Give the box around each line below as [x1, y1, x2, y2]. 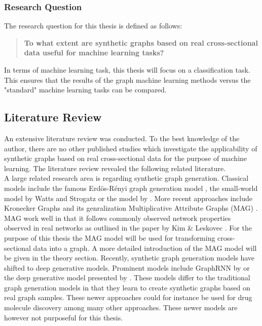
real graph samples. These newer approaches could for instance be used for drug [4, 292, 252, 303]
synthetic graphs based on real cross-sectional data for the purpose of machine [4, 153, 247, 164]
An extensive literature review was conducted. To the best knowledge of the [4, 133, 240, 143]
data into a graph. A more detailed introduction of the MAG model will [33, 242, 257, 253]
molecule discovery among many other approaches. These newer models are [4, 302, 238, 313]
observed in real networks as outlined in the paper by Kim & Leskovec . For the [4, 222, 252, 233]
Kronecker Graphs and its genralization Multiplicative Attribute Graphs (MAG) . [4, 203, 258, 213]
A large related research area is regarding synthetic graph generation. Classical [4, 173, 249, 183]
